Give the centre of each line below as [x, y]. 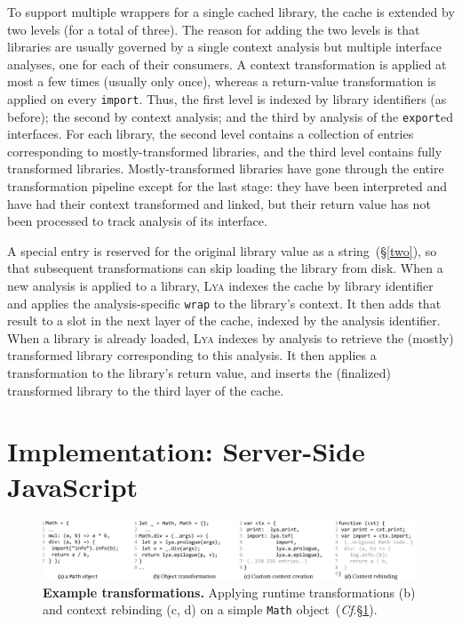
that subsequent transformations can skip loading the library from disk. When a [225, 268]
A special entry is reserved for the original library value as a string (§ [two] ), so [222, 250]
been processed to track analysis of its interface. [137, 221]
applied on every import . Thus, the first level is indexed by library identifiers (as [227, 98]
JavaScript [73, 486]
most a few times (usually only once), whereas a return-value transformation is [222, 81]
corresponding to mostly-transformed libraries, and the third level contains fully [225, 151]
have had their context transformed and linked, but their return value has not [219, 203]
